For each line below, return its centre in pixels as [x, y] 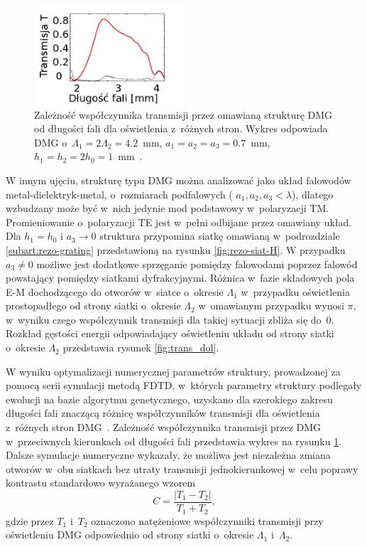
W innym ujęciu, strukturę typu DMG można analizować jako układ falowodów [179, 180]
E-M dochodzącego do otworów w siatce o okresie [115, 291]
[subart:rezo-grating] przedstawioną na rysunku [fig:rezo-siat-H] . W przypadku [176, 249]
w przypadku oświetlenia [295, 291]
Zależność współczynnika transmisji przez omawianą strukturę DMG [183, 114]
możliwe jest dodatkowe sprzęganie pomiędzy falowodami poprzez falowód [197, 264]
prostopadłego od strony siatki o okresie [93, 306]
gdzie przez [30, 520]
